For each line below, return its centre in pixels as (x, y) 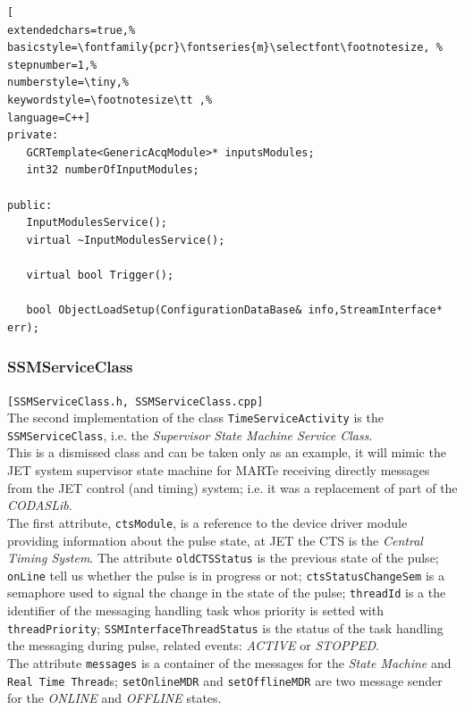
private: (33, 135)
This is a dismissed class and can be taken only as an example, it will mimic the (227, 452)
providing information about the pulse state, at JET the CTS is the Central (215, 540)
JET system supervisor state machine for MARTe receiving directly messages (219, 470)
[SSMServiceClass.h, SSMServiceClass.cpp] (135, 401)
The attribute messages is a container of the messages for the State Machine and (229, 662)
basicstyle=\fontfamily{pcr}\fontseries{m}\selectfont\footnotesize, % (225, 48)
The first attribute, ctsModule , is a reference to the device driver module (207, 522)
